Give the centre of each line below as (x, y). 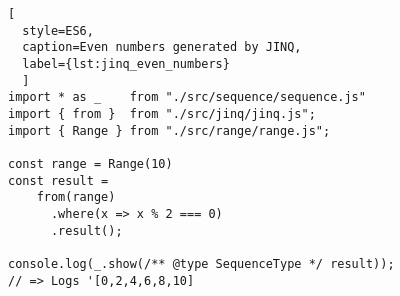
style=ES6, (58, 30)
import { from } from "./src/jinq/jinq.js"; (162, 113)
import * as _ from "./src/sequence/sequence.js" (187, 97)
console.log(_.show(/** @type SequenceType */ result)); (201, 263)
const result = (58, 180)
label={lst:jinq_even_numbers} (126, 63)
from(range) (76, 197)
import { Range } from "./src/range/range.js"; (169, 130)
